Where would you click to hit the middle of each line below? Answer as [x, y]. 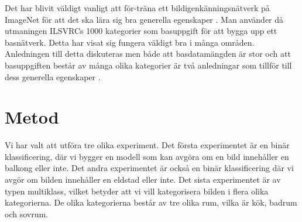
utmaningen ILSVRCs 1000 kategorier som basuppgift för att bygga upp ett [141, 31]
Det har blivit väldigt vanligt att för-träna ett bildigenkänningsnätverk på [137, 8]
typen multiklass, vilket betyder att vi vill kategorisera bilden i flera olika [137, 191]
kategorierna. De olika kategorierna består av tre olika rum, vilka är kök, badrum [151, 202]
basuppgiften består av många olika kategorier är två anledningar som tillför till [148, 65]
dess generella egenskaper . [53, 76]
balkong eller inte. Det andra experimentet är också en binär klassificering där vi [149, 168]
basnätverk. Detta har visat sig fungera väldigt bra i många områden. [130, 42]
